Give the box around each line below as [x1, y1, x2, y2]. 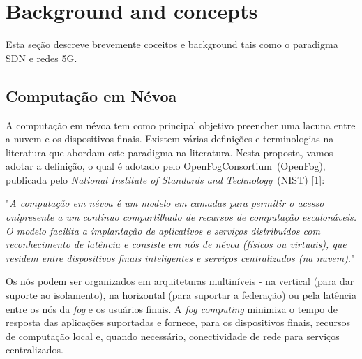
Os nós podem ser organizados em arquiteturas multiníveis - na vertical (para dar [6, 274, 354, 288]
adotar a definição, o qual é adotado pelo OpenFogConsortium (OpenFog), [6, 159, 326, 173]
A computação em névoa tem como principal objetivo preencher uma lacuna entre [6, 117, 356, 132]
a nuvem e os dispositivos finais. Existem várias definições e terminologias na [6, 131, 334, 146]
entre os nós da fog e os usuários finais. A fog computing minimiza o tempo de [6, 301, 338, 316]
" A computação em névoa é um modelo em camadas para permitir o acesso [6, 196, 324, 210]
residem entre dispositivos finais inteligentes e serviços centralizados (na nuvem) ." [6, 250, 355, 265]
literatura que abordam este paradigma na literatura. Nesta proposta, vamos [6, 145, 333, 159]
